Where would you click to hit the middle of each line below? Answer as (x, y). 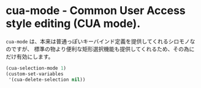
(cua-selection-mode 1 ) (36, 68)
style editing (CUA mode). (73, 24)
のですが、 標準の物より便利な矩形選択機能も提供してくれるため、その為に (100, 49)
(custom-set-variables (35, 74)
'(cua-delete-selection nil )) (47, 79)
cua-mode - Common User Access (96, 11)
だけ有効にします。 (30, 56)
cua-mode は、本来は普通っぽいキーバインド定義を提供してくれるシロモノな (100, 41)
